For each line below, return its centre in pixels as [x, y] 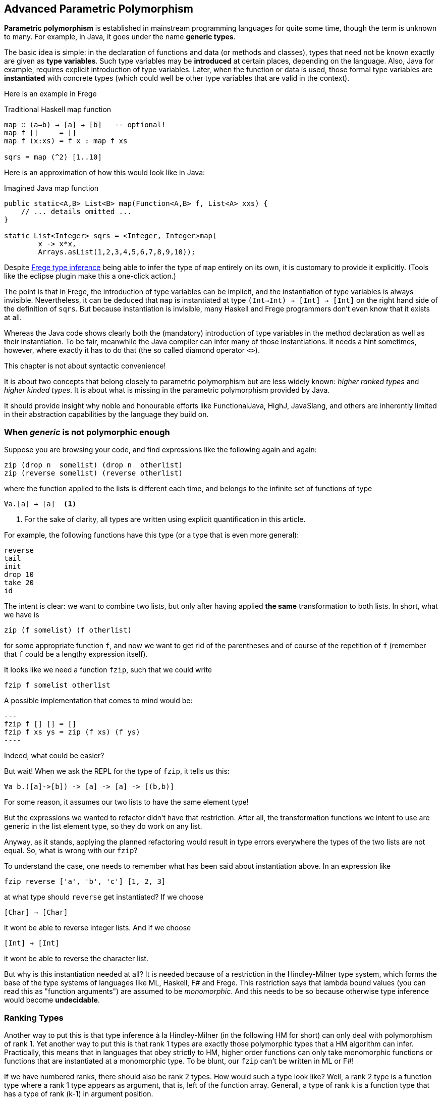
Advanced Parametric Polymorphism [99, 9]
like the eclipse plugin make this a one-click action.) [90, 276]
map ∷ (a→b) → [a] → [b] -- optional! [85, 125]
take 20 [19, 583]
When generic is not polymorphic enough [87, 432]
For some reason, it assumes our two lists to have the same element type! [126, 802]
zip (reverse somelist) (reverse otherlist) [94, 473]
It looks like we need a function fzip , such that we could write [108, 670]
